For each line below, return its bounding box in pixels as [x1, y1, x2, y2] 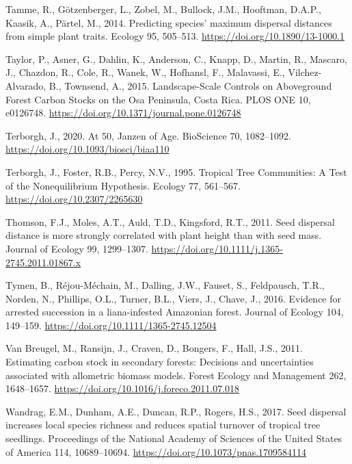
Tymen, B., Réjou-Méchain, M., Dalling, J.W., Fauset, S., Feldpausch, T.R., [5, 278, 325, 292]
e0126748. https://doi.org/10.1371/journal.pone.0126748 [5, 105, 241, 120]
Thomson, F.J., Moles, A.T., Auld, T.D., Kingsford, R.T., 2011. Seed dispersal [5, 214, 335, 229]
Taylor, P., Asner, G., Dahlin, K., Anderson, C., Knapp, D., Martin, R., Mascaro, [5, 51, 347, 66]
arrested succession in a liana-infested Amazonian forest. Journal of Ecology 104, [5, 305, 344, 319]
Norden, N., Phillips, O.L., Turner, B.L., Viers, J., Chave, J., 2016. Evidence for [5, 291, 341, 305]
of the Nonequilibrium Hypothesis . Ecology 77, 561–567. [5, 178, 241, 192]
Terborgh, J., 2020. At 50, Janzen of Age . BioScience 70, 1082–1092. [5, 128, 291, 142]
